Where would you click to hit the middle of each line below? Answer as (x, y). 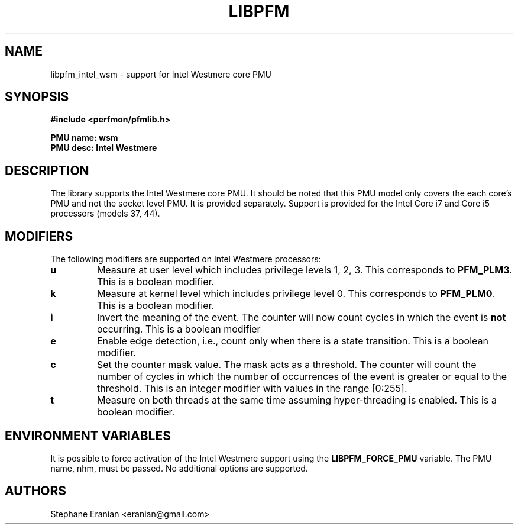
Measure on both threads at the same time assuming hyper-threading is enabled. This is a (297, 400)
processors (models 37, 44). (105, 214)
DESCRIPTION (47, 170)
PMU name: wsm (84, 138)
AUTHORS (36, 491)
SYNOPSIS (37, 97)
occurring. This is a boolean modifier (179, 329)
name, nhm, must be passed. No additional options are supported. (179, 468)
